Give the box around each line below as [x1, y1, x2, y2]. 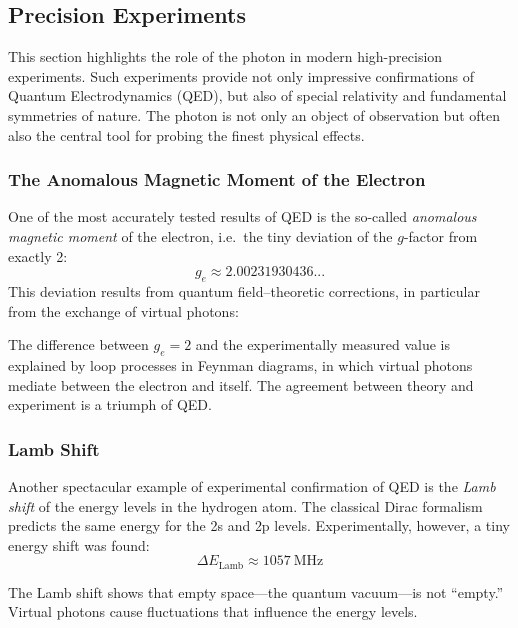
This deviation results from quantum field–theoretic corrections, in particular [8, 280, 480, 301]
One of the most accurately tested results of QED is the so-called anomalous [8, 206, 477, 227]
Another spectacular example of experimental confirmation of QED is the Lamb [8, 475, 496, 496]
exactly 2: [8, 245, 68, 266]
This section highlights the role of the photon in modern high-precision [8, 46, 443, 67]
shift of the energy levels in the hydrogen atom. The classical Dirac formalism [8, 495, 483, 516]
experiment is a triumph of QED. [8, 394, 212, 415]
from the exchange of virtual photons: [8, 300, 239, 321]
